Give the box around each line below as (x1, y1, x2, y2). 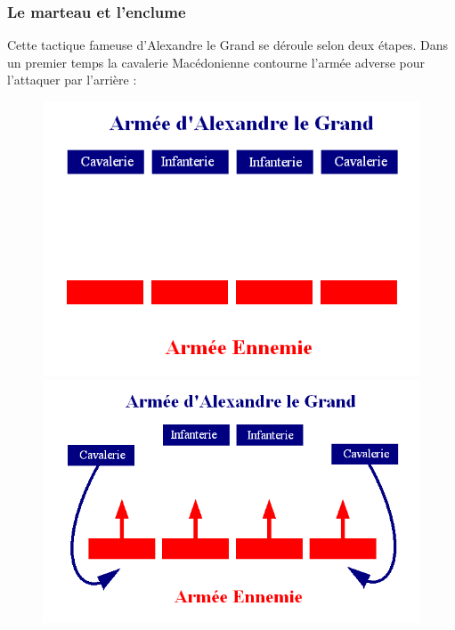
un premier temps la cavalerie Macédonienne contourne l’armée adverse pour (7, 52, 426, 71)
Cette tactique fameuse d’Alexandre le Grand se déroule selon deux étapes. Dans (7, 36, 449, 54)
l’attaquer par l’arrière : (7, 70, 137, 89)
